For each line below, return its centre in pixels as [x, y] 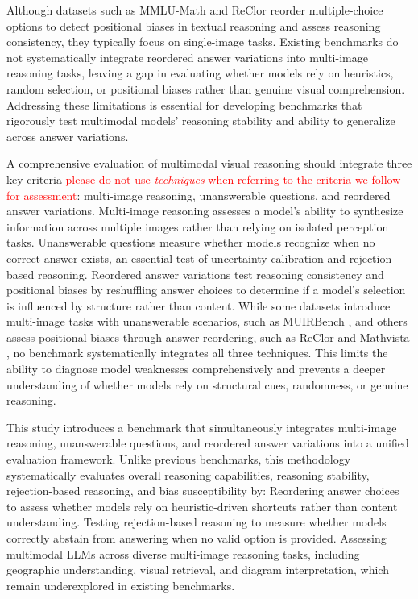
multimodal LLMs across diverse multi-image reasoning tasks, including [183, 553]
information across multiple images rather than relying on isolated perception [198, 226]
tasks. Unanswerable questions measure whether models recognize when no [191, 242]
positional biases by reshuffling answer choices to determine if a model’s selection [206, 290]
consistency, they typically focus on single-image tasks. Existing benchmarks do [203, 42]
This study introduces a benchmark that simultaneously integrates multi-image [202, 427]
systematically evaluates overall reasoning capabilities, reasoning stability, [188, 474]
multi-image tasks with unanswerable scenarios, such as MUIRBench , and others [207, 321]
